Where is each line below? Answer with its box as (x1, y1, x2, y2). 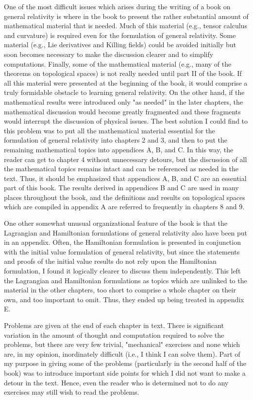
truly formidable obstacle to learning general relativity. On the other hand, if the (4, 87, 245, 97)
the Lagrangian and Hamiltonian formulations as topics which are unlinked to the (4, 275, 247, 285)
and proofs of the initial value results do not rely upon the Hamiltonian (4, 256, 217, 266)
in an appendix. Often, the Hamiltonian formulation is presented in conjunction (4, 237, 241, 247)
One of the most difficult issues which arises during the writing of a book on (4, 1, 231, 11)
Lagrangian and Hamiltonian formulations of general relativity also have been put (4, 227, 248, 237)
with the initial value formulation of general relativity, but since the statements (4, 246, 240, 256)
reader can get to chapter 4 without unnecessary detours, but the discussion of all (4, 154, 247, 164)
